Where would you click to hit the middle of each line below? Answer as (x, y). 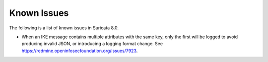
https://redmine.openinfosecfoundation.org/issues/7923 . (80, 51)
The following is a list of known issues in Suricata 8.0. (64, 28)
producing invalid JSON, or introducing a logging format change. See (92, 44)
